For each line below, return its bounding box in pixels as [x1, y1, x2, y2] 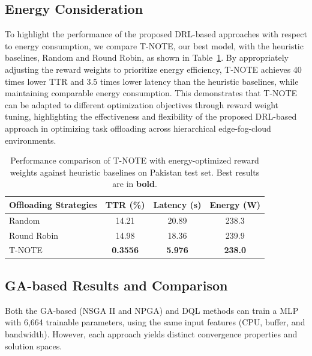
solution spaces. [5, 339, 62, 352]
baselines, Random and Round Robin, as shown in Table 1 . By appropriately [5, 51, 289, 64]
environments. [5, 133, 56, 146]
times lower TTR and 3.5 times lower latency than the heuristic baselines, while [5, 75, 299, 87]
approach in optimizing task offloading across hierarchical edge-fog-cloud [5, 121, 271, 134]
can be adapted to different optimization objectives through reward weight [5, 98, 279, 111]
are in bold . [112, 177, 157, 190]
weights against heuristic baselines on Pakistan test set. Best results [10, 165, 260, 178]
